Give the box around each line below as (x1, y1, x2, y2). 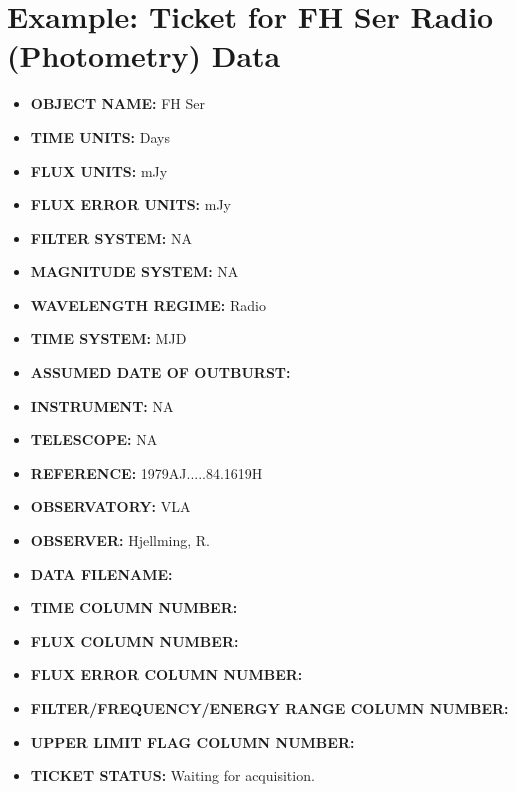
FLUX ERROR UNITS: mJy (30, 194, 232, 215)
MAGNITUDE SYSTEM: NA (30, 261, 239, 282)
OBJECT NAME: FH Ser (30, 93, 206, 114)
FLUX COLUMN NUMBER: (30, 630, 239, 651)
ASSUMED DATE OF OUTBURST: (30, 362, 291, 383)
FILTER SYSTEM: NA (30, 227, 192, 248)
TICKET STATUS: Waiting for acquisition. (30, 765, 315, 786)
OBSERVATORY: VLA (30, 496, 191, 517)
